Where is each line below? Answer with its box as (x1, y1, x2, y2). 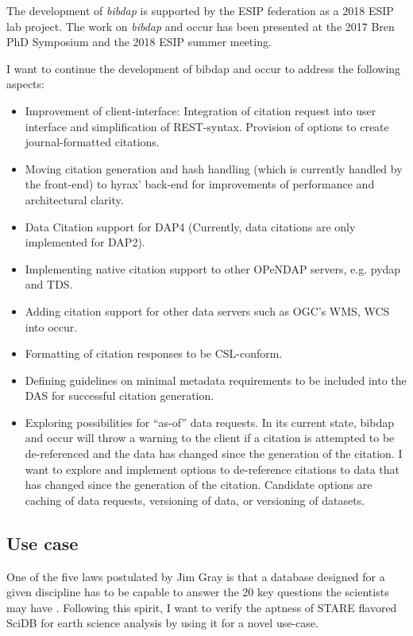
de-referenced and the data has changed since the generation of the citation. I (25, 445, 403, 462)
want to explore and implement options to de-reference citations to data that (25, 460, 399, 477)
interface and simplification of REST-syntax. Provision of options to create (25, 118, 389, 134)
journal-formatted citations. (25, 134, 160, 150)
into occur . (25, 318, 78, 335)
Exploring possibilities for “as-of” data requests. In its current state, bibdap (25, 413, 395, 430)
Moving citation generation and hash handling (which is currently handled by (25, 160, 403, 176)
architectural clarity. (25, 191, 124, 207)
